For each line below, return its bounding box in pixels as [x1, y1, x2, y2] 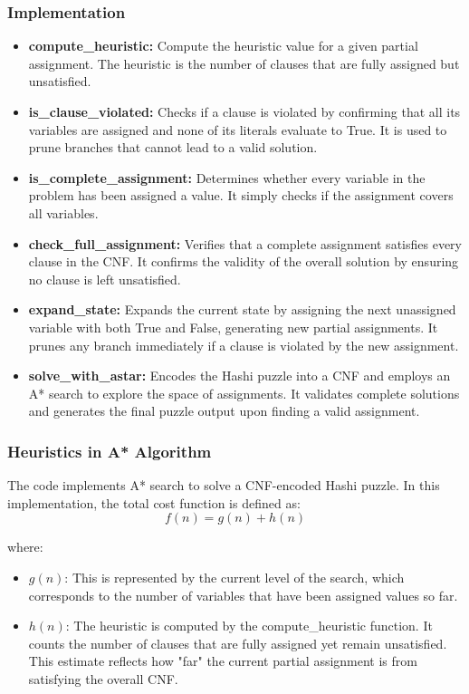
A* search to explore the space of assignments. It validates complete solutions [28, 383, 460, 402]
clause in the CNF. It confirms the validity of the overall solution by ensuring [28, 252, 459, 271]
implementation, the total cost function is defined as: [7, 493, 301, 512]
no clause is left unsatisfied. [28, 269, 181, 288]
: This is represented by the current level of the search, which [64, 567, 405, 586]
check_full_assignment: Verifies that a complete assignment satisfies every [28, 234, 462, 253]
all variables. [28, 203, 99, 222]
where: [7, 537, 43, 556]
